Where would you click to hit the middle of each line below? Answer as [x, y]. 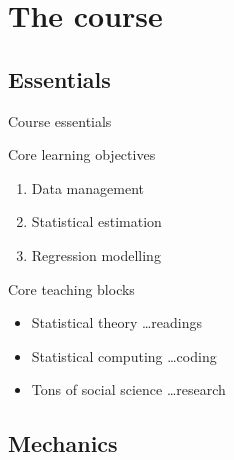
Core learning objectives [82, 154]
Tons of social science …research [128, 389]
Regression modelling [96, 254]
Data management [87, 187]
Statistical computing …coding [124, 355]
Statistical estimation [96, 221]
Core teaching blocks [71, 288]
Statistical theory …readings [117, 322]
